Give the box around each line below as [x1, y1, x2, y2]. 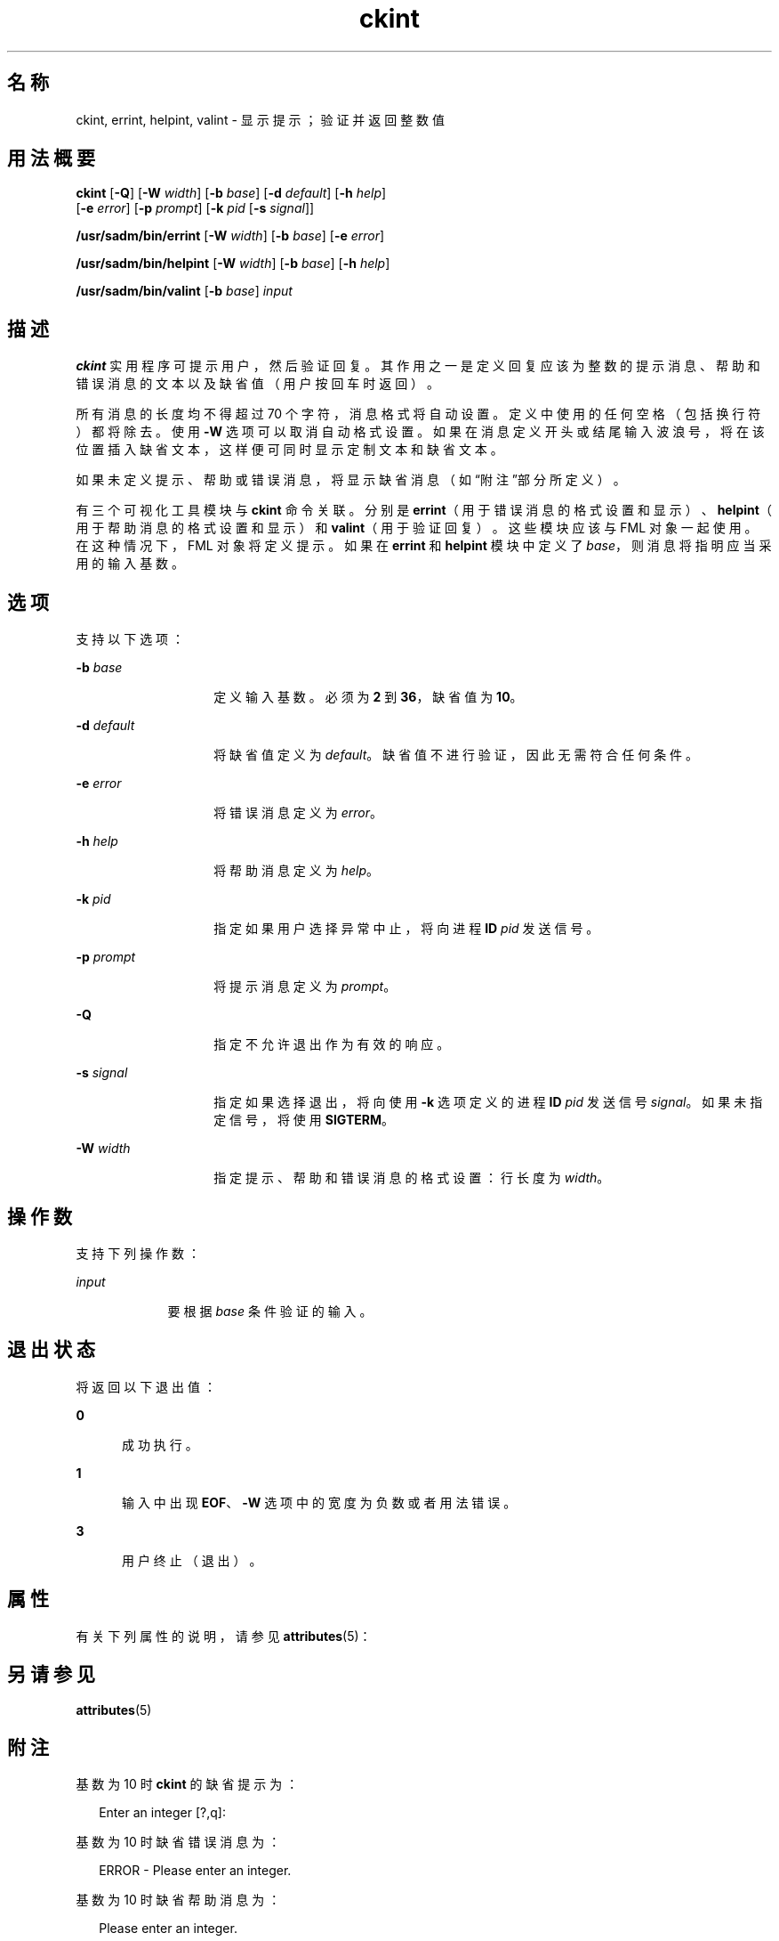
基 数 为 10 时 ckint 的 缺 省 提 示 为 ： [76, 1776, 299, 1792]
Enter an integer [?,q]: [99, 1805, 226, 1821]
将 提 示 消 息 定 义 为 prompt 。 [213, 979, 397, 995]
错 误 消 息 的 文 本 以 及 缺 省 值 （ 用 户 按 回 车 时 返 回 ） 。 [76, 376, 440, 392]
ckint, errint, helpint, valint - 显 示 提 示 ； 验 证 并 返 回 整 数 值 [76, 111, 446, 127]
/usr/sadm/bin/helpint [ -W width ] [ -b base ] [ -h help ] [76, 256, 390, 272]
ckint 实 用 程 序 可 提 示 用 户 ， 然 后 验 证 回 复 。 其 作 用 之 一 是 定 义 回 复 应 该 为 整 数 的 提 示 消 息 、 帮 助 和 [76, 358, 760, 374]
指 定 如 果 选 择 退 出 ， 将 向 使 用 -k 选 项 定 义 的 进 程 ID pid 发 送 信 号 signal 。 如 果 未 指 [213, 1094, 763, 1110]
